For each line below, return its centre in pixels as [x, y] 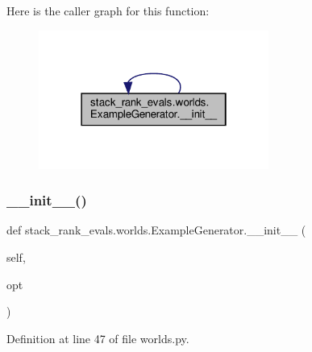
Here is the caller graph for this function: [108, 10]
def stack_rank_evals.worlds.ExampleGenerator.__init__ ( [156, 230]
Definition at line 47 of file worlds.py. [98, 338]
